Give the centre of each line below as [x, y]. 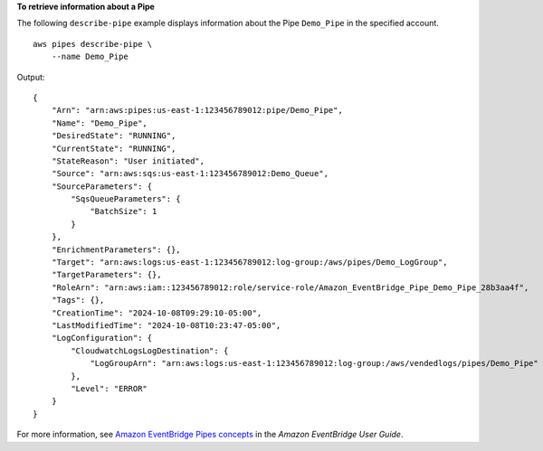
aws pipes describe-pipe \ [93, 44]
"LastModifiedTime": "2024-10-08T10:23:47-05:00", [166, 325]
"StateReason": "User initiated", [128, 161]
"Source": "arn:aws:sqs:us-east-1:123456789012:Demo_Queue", [190, 174]
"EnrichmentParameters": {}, [116, 249]
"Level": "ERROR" [110, 388]
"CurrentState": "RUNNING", [114, 148]
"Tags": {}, [78, 300]
